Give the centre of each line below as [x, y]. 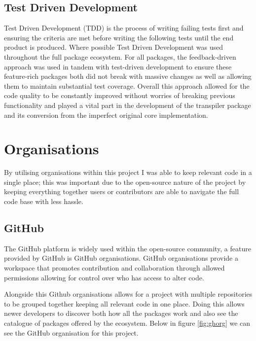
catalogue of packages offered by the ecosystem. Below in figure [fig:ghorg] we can [127, 323]
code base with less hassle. [44, 201]
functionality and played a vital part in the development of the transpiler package [128, 105]
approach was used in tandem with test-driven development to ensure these [118, 66]
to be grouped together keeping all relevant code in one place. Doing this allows [124, 303]
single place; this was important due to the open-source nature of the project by [125, 182]
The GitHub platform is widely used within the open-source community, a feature [128, 248]
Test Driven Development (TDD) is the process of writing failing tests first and [124, 28]
